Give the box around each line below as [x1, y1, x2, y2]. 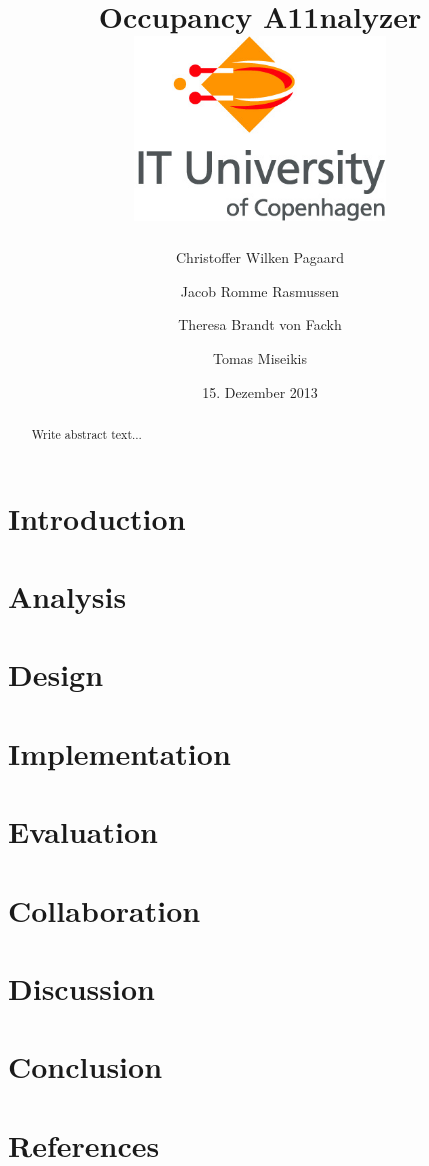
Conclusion [8, 1046, 163, 1087]
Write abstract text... [31, 426, 142, 442]
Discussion [8, 967, 155, 1008]
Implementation [8, 732, 231, 773]
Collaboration [8, 889, 201, 930]
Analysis [8, 576, 127, 617]
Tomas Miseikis [213, 348, 307, 369]
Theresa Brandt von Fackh [178, 314, 342, 335]
